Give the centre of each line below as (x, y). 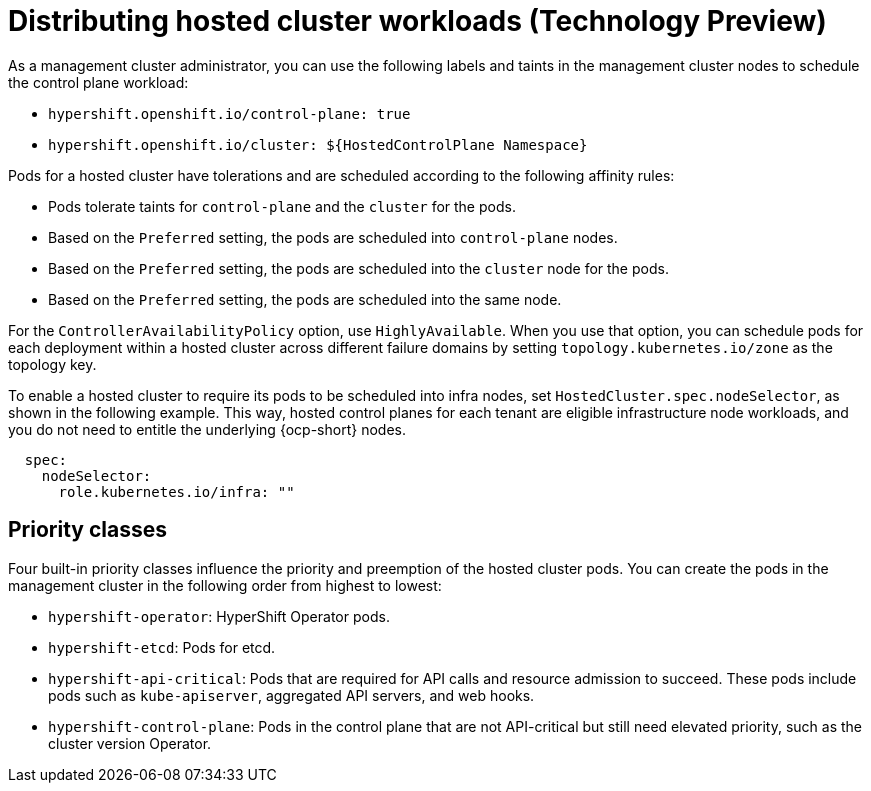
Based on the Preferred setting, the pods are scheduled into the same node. (305, 299)
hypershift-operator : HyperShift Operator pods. (219, 616)
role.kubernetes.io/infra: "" (176, 491)
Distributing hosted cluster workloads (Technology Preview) (417, 21)
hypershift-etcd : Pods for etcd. (162, 647)
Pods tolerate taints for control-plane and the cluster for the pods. (282, 206)
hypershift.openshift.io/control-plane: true (229, 113)
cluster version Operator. (130, 743)
